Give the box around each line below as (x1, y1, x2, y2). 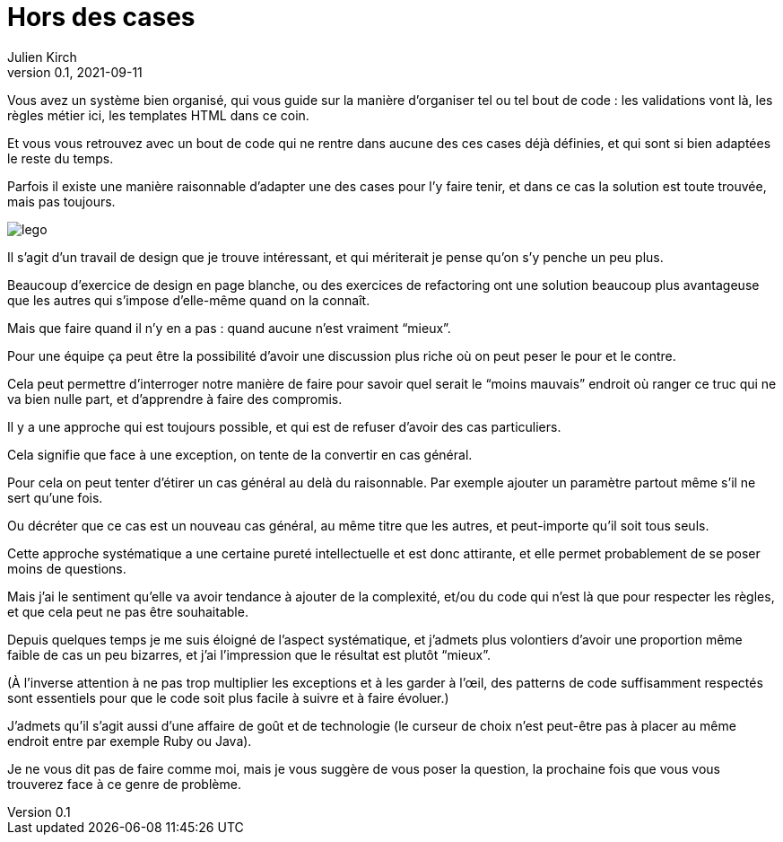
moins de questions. (7, 560, 126, 576)
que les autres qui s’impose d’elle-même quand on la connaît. (7, 292, 370, 308)
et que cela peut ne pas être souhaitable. (7, 603, 248, 619)
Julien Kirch (7, 48, 77, 65)
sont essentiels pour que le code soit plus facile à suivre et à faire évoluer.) (7, 689, 449, 706)
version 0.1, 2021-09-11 (7, 64, 143, 80)
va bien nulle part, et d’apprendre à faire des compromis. (7, 390, 343, 407)
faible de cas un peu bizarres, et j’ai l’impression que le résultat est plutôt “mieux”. (7, 646, 491, 662)
